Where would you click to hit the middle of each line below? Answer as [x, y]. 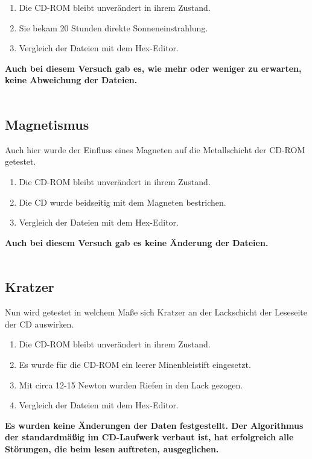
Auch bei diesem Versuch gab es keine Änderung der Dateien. [137, 242]
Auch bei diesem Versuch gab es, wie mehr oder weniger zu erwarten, [153, 68]
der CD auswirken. [40, 324]
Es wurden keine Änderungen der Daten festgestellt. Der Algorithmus [154, 425]
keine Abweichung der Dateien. [71, 80]
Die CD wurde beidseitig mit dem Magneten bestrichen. [123, 202]
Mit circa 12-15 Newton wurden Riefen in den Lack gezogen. [131, 385]
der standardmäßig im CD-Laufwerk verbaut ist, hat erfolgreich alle [149, 437]
